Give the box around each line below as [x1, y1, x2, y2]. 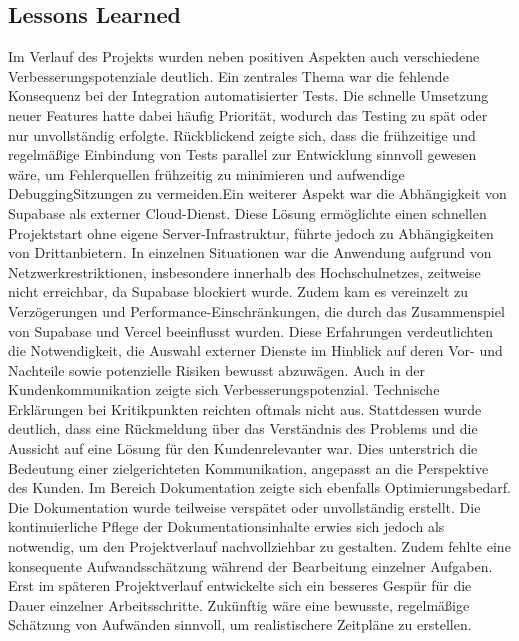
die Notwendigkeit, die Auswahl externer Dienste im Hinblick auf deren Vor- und [8, 340, 503, 361]
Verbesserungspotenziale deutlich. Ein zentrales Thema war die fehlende [8, 65, 449, 86]
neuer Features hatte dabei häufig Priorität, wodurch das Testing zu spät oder [8, 104, 488, 125]
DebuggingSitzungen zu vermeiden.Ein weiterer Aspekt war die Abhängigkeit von [8, 183, 507, 204]
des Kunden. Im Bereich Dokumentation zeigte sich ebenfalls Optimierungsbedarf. [8, 477, 511, 498]
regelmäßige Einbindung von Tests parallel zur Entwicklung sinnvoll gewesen [8, 144, 477, 165]
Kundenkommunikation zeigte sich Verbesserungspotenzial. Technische [8, 379, 440, 400]
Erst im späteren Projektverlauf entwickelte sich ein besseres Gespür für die [8, 575, 472, 596]
